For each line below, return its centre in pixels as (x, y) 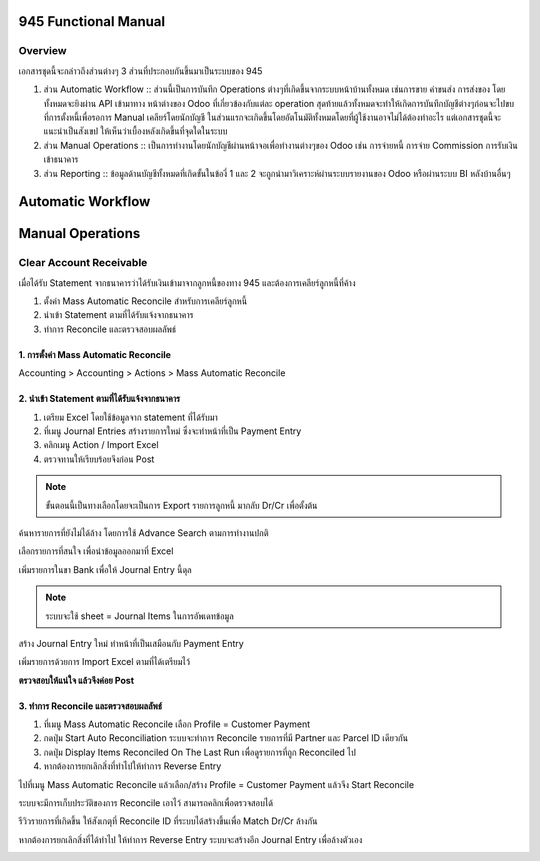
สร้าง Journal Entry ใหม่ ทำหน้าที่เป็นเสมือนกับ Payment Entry (131, 643)
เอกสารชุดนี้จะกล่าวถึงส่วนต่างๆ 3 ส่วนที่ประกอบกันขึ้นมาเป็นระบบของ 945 (140, 71)
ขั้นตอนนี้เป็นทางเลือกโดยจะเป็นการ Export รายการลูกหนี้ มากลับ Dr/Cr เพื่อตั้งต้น (181, 505)
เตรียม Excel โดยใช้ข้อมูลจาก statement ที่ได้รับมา (131, 417)
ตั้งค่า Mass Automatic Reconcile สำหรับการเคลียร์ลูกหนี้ (145, 301)
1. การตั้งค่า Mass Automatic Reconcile (95, 354)
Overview (42, 51)
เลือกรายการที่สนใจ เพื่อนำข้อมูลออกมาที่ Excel (96, 551)
